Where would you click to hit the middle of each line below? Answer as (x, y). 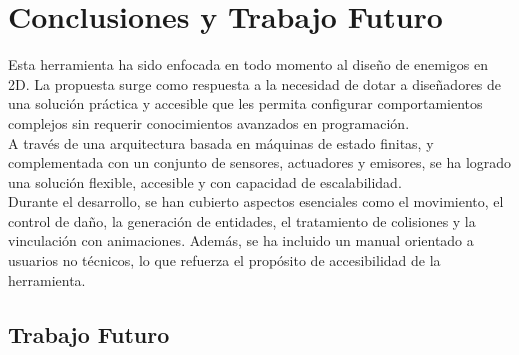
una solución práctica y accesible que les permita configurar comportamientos (245, 103)
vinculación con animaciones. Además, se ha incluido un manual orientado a (241, 240)
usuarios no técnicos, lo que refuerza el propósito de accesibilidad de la (224, 260)
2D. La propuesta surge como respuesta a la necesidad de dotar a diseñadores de (255, 83)
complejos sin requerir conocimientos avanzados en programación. (209, 122)
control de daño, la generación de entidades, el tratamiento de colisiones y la (242, 220)
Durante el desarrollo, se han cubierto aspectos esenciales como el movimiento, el (256, 201)
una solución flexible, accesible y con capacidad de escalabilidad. (205, 181)
